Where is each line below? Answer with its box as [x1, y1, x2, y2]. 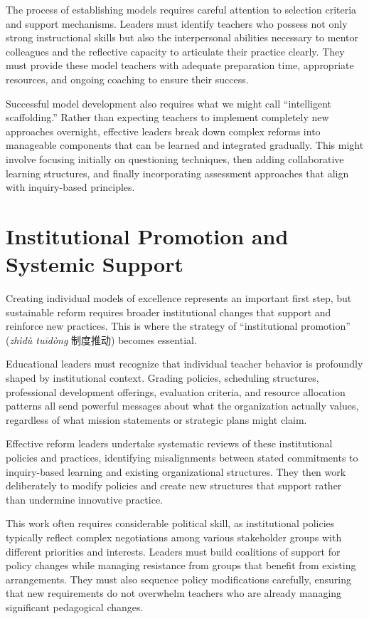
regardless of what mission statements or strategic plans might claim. [6, 412, 307, 427]
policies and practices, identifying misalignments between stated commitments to [6, 449, 358, 464]
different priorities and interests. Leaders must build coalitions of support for [6, 543, 341, 558]
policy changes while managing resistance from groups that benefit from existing [6, 558, 356, 573]
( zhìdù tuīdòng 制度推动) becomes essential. [6, 332, 197, 347]
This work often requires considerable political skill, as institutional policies [6, 516, 335, 531]
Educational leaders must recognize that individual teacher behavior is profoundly [6, 356, 363, 371]
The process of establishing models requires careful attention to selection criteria [6, 2, 357, 16]
